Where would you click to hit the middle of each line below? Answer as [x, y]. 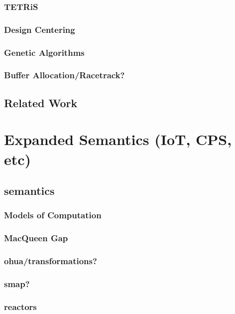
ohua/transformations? [51, 261]
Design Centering [40, 29]
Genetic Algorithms [44, 52]
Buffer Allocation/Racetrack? [64, 75]
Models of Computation [53, 215]
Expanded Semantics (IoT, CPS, [118, 139]
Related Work [41, 102]
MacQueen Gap [36, 238]
